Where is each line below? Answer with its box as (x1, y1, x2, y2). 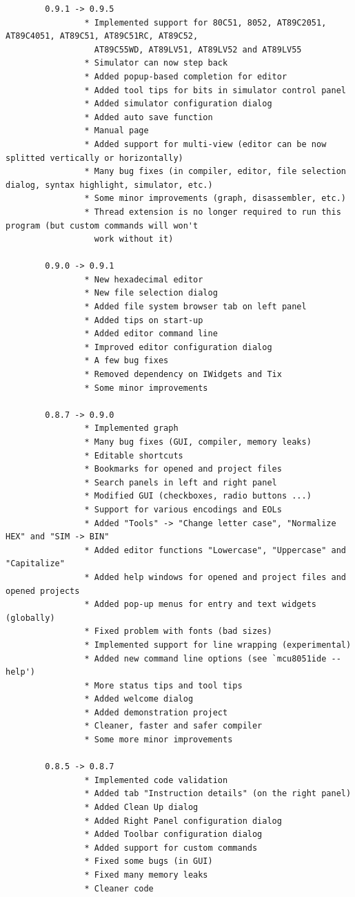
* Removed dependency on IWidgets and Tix (84, 369, 282, 380)
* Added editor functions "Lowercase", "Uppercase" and (84, 545, 346, 555)
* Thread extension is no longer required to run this (84, 206, 341, 217)
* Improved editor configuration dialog (84, 342, 272, 352)
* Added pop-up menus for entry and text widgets (84, 599, 317, 610)
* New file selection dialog (84, 288, 218, 298)
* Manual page (84, 126, 149, 136)
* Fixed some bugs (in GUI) (84, 856, 213, 867)
